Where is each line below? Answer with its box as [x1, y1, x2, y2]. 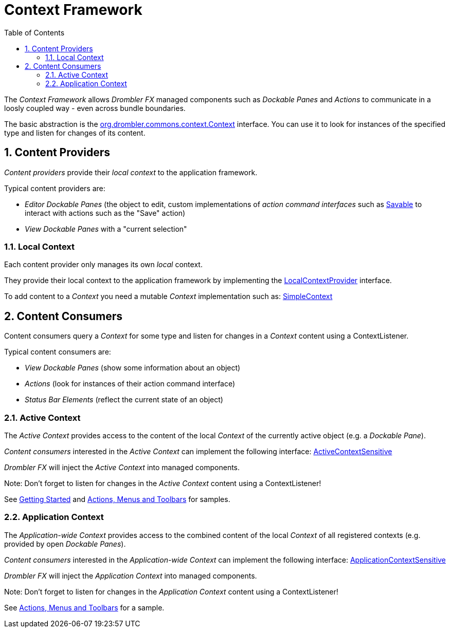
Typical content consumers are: [4, 347, 111, 357]
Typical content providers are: [4, 183, 105, 193]
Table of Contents [4, 28, 65, 37]
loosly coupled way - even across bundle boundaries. [4, 103, 186, 113]
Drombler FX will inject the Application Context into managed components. [4, 571, 257, 580]
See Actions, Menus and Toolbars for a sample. [4, 603, 165, 612]
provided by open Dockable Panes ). [4, 539, 126, 548]
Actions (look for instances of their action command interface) [25, 379, 236, 388]
